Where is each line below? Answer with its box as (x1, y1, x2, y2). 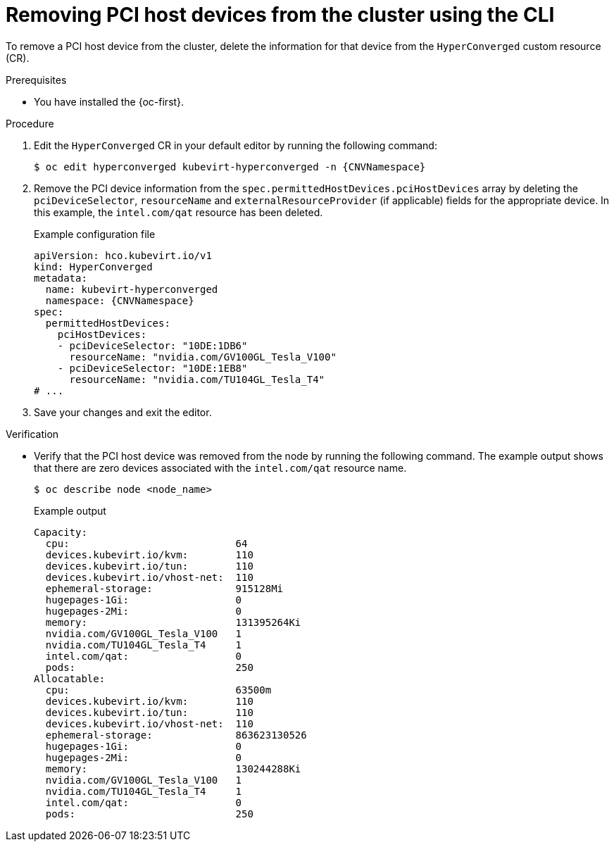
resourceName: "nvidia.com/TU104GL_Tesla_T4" (69, 373, 325, 385)
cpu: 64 (45, 537, 248, 549)
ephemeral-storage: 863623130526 (45, 729, 307, 741)
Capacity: (34, 526, 87, 538)
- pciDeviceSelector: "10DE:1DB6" (57, 339, 248, 351)
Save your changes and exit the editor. (34, 406, 212, 418)
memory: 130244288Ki (45, 763, 301, 774)
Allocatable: (34, 672, 106, 684)
